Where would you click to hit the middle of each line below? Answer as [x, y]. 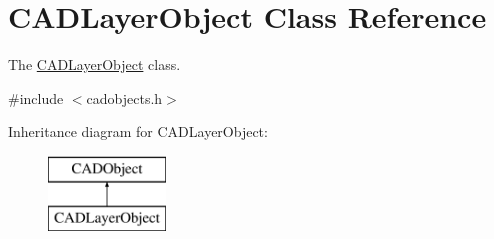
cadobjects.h [124, 97]
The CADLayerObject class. [94, 64]
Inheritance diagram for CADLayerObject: [138, 131]
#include [36, 97]
